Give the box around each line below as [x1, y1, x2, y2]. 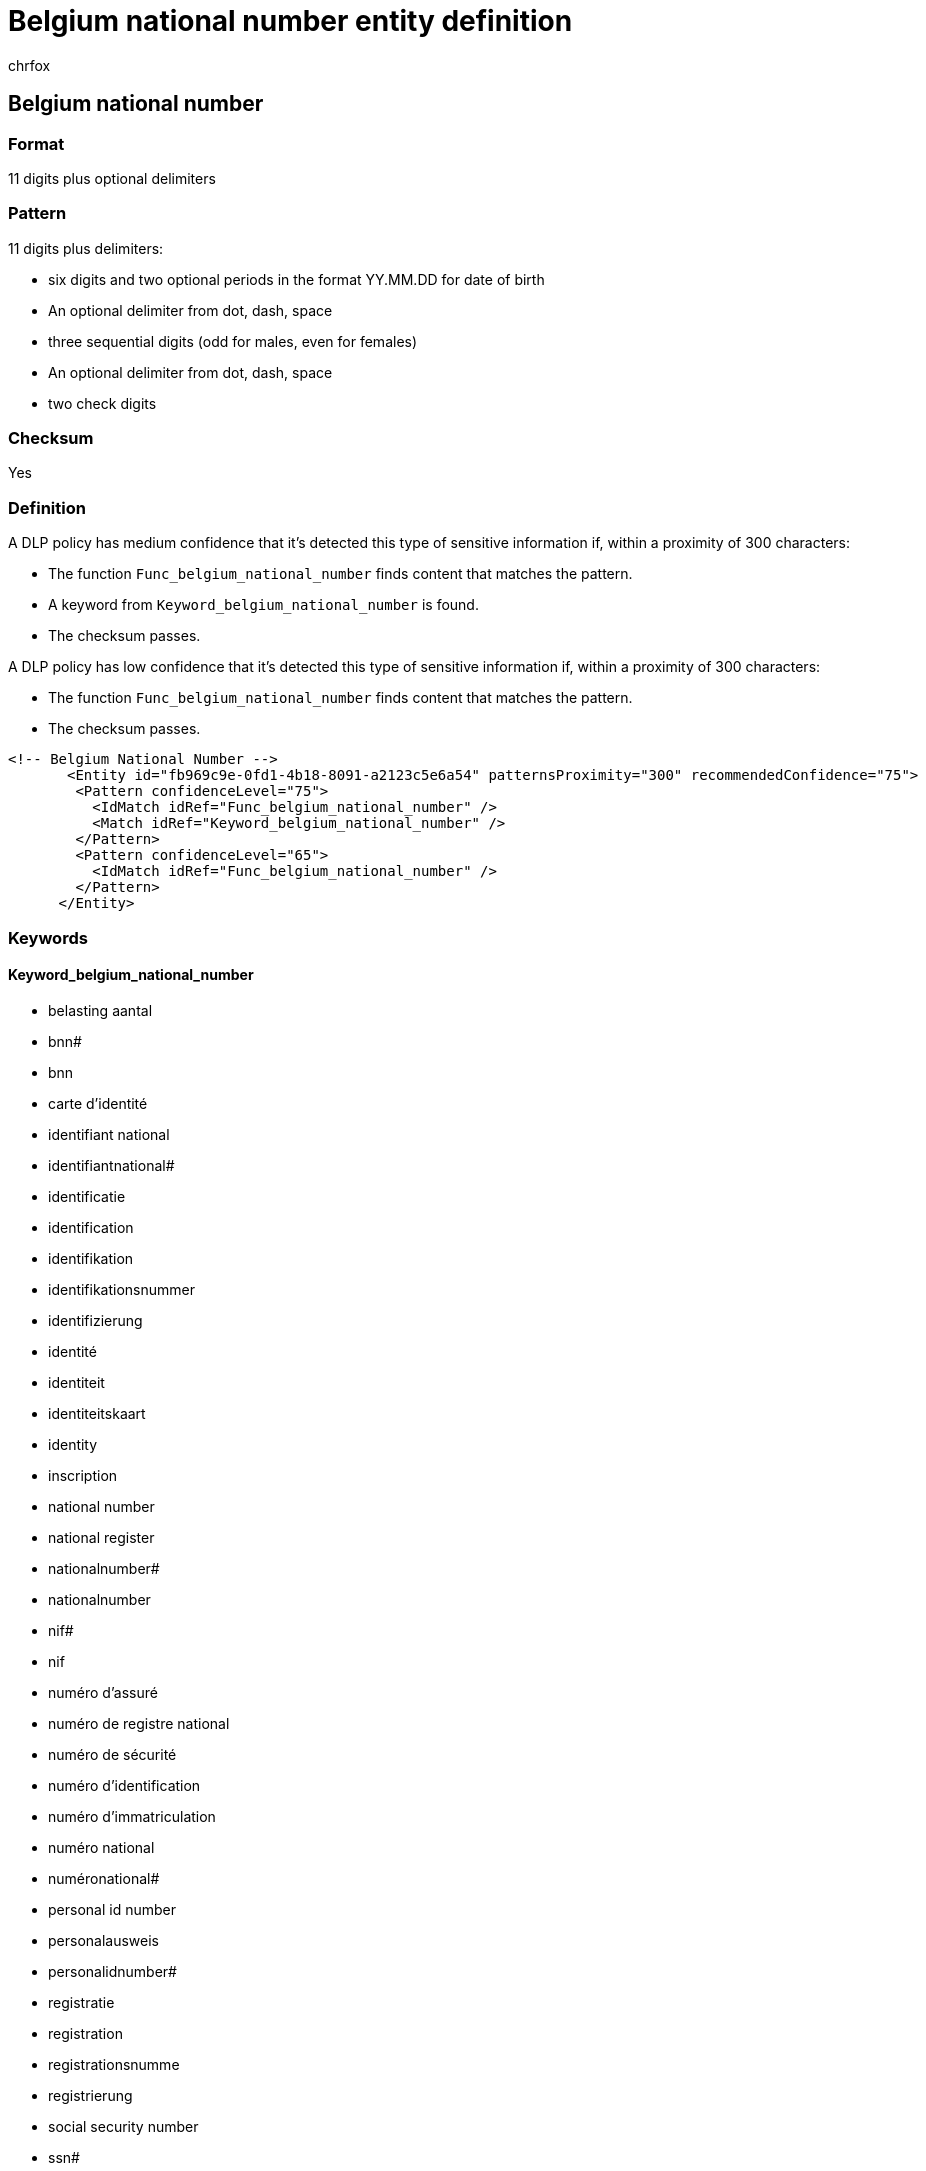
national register [48, 1528, 155, 1546]
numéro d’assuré [48, 1683, 158, 1701]
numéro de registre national [48, 1714, 230, 1732]
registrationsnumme [48, 2055, 180, 2073]
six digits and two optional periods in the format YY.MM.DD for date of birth [48, 270, 545, 288]
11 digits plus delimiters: [8, 239, 164, 257]
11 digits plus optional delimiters [8, 169, 216, 187]
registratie [48, 1993, 115, 2011]
